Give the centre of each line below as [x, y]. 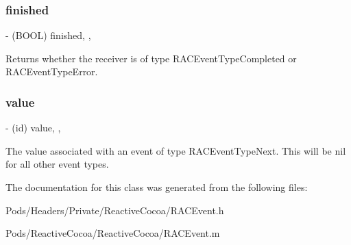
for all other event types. [57, 164]
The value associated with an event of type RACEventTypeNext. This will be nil [176, 150]
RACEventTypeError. [52, 72]
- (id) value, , [33, 128]
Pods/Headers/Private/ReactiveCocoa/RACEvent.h [115, 210]
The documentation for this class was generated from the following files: [157, 187]
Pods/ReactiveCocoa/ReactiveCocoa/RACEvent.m [113, 233]
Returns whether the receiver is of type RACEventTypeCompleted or [151, 58]
